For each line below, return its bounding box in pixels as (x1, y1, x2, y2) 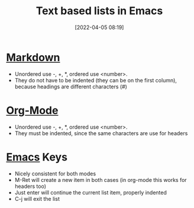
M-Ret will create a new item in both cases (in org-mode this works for (14, 176, 187, 183)
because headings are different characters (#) (14, 83, 127, 90)
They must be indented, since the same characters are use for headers (14, 129, 188, 137)
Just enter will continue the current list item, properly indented (14, 188, 167, 196)
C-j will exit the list (14, 195, 60, 202)
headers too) (14, 183, 46, 190)
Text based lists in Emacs (35, 4, 163, 18)
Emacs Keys (6, 150, 68, 164)
